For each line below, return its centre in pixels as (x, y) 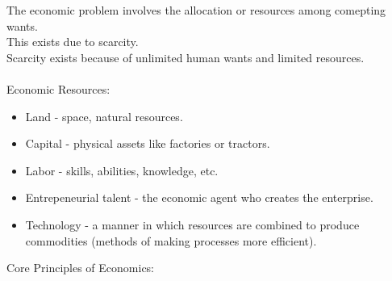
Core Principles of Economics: (81, 268)
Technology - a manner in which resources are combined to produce (192, 224)
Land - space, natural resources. (104, 116)
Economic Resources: (58, 88)
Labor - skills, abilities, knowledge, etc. (122, 170)
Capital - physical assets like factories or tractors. (148, 143)
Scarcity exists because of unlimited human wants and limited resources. (186, 57)
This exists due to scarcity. (73, 42)
